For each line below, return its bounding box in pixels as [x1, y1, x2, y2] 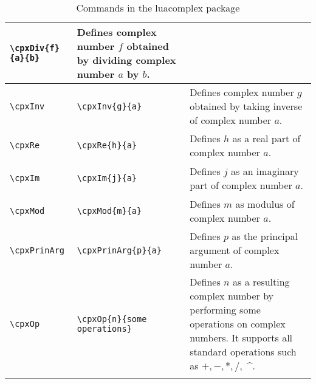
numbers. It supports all [190, 331, 293, 345]
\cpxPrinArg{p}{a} [77, 245, 162, 255]
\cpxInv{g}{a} [77, 101, 142, 111]
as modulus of [235, 197, 295, 211]
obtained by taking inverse [190, 99, 303, 113]
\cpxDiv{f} [10, 43, 60, 53]
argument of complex [190, 243, 280, 257]
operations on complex [190, 317, 286, 331]
